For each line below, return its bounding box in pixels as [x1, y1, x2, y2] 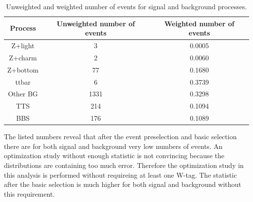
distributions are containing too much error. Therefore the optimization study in [4, 160, 244, 170]
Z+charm [9, 52, 37, 62]
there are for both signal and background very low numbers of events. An [4, 141, 223, 151]
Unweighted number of [56, 18, 135, 28]
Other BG [8, 89, 38, 99]
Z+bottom [7, 64, 39, 74]
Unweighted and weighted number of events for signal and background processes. [6, 1, 247, 11]
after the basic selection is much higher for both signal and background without [4, 179, 241, 189]
